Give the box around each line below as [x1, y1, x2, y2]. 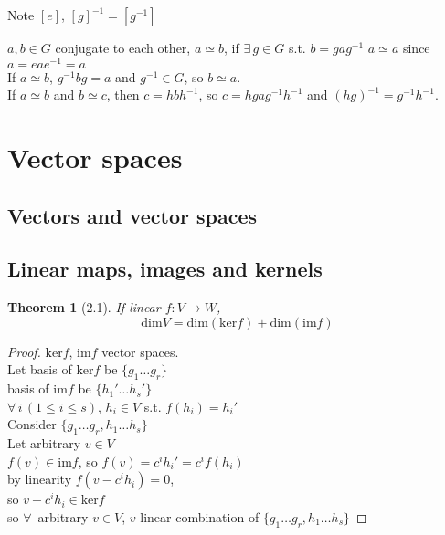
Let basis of [7, 360, 72, 379]
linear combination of [140, 507, 260, 526]
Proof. [7, 341, 41, 361]
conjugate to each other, [55, 38, 191, 57]
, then [106, 85, 140, 104]
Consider [7, 414, 57, 434]
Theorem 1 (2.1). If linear [7, 298, 161, 317]
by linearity [7, 469, 72, 488]
